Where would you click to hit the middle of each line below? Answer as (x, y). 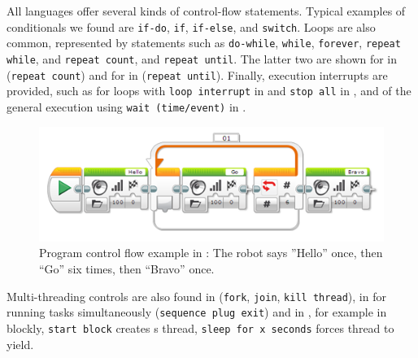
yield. (20, 344)
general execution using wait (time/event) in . (126, 106)
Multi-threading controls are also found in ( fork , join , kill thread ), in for (196, 296)
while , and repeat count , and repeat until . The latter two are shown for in (202, 58)
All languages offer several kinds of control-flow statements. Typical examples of (206, 11)
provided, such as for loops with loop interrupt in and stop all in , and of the (209, 91)
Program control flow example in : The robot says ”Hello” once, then (211, 253)
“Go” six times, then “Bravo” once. (127, 269)
